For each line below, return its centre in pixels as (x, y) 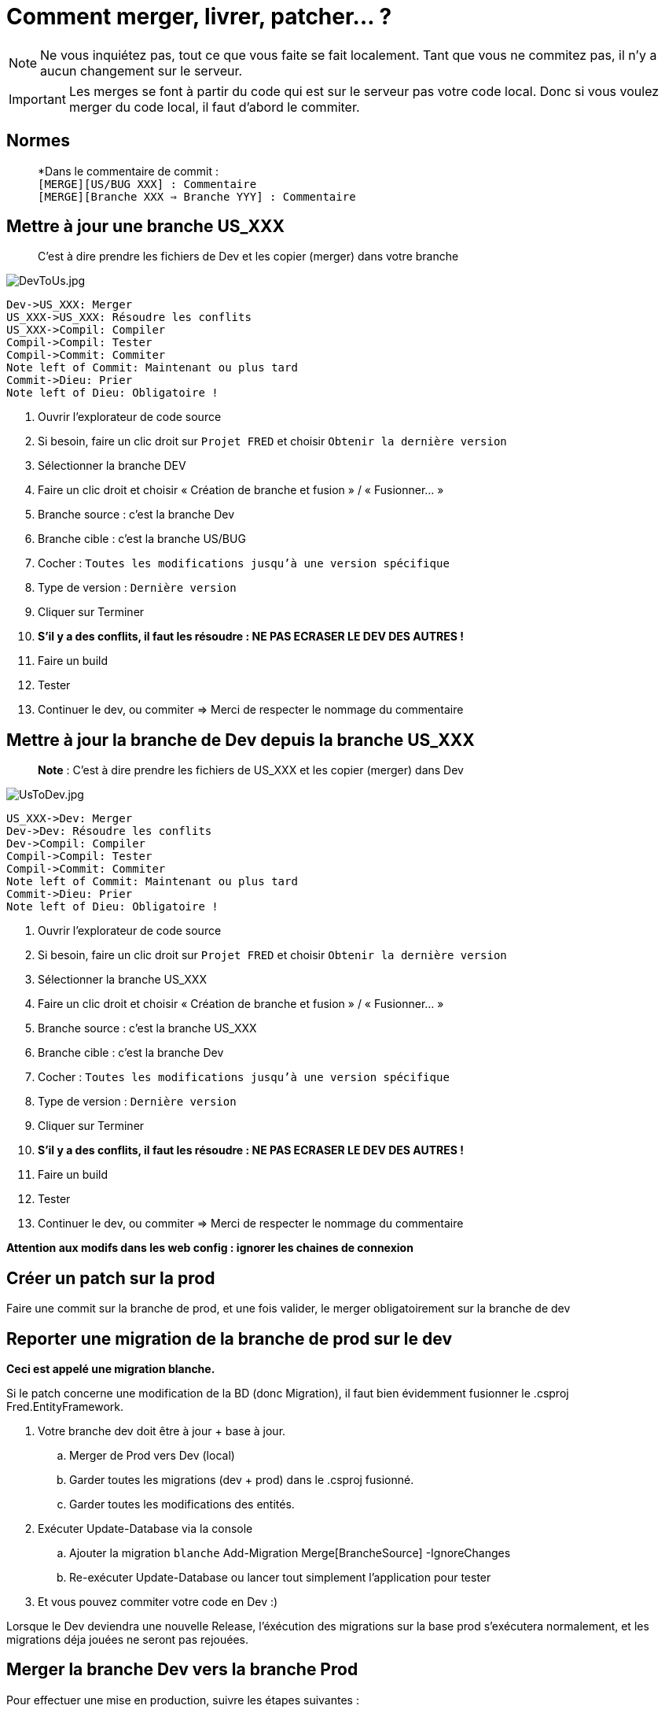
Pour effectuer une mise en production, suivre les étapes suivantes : (183, 1700)
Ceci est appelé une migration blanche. (111, 1368)
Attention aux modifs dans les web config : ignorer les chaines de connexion (210, 1248)
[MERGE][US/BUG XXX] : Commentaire (147, 184)
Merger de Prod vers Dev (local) (152, 1455)
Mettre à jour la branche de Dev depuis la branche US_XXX (241, 740)
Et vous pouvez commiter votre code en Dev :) (158, 1601)
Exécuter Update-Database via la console (145, 1528)
